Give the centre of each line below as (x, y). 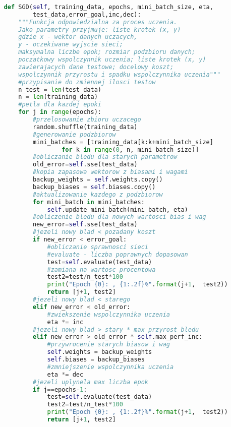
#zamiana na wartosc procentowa (101, 269)
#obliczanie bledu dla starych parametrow (105, 157)
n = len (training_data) (58, 97)
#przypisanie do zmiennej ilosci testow (87, 82)
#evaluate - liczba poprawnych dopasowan (118, 254)
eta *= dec (65, 374)
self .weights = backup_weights (100, 352)
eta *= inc (65, 322)
